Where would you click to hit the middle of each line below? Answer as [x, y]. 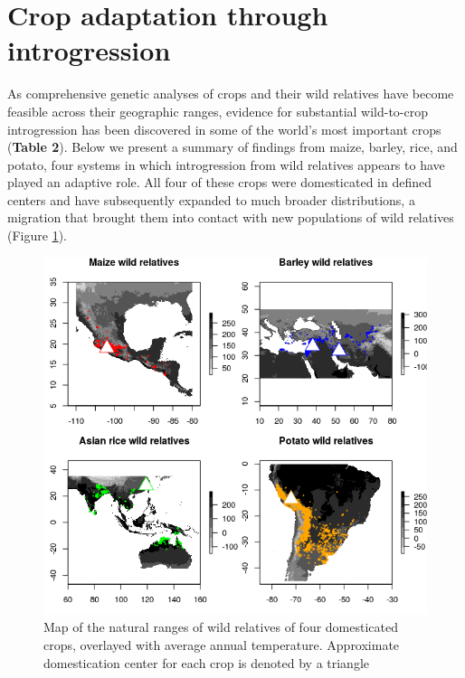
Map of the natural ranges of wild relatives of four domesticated [221, 627]
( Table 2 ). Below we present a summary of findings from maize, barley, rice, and [232, 147]
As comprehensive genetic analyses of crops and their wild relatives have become [231, 94]
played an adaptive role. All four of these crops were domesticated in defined [219, 182]
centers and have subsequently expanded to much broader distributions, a [211, 199]
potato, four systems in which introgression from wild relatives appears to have [226, 164]
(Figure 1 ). [37, 235]
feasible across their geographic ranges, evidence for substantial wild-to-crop [218, 111]
